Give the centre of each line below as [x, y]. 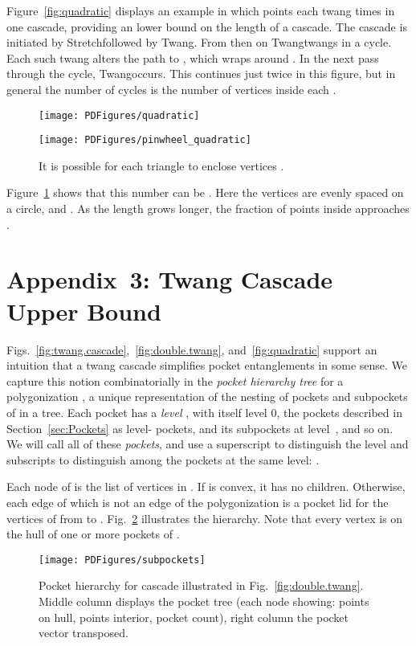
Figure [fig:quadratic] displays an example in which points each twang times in [201, 10]
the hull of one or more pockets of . [93, 534]
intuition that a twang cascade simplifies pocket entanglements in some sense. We [207, 365]
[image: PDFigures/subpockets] [122, 560]
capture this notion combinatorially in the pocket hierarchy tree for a [175, 380]
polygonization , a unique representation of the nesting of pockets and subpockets [207, 397]
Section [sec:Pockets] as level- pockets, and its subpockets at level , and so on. [200, 428]
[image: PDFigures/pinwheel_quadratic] [145, 140]
